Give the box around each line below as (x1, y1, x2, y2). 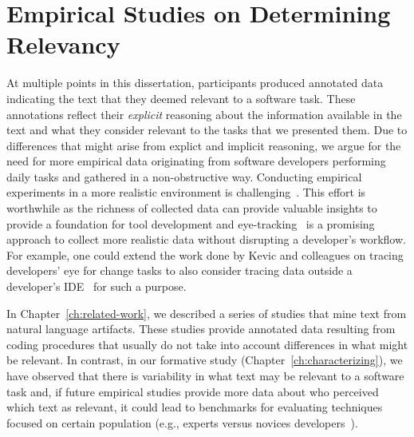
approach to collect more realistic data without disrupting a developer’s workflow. (6, 231, 406, 248)
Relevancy (6, 28, 120, 61)
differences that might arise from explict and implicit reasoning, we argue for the (6, 137, 401, 153)
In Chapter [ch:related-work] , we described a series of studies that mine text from (6, 304, 407, 321)
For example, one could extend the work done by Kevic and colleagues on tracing (6, 246, 404, 263)
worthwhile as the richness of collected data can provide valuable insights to (6, 200, 377, 217)
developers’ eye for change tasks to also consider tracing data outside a (6, 262, 353, 279)
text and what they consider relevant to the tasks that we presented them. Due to (6, 121, 408, 138)
